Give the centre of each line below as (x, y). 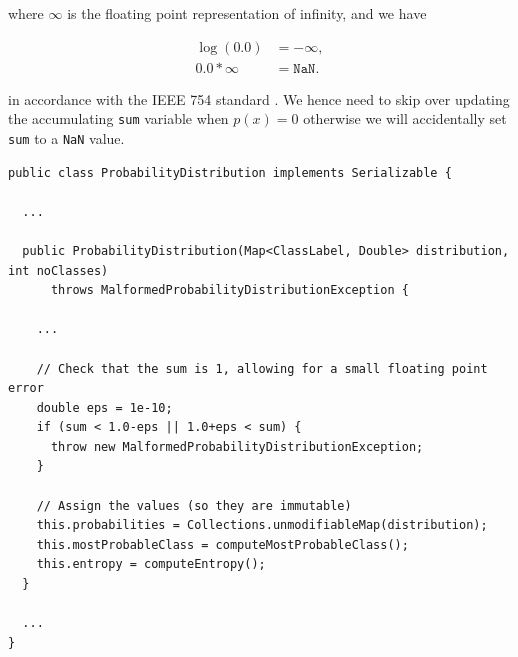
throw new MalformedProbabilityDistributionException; (237, 446)
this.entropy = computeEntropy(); (151, 564)
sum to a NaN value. (66, 137)
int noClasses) (58, 270)
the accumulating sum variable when (118, 118)
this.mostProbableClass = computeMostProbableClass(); (222, 544)
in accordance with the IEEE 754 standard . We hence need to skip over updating (259, 98)
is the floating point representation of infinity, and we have (247, 13)
